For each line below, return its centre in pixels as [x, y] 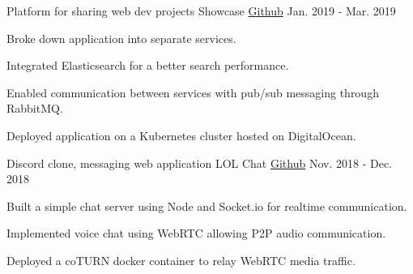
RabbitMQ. [35, 108]
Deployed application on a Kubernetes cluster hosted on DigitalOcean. [181, 135]
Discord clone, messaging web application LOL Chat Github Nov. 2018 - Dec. [200, 163]
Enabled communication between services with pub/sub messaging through [193, 92]
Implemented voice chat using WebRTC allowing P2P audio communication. [196, 233]
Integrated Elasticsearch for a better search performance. [148, 65]
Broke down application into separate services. [121, 38]
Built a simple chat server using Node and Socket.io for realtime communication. [207, 205]
